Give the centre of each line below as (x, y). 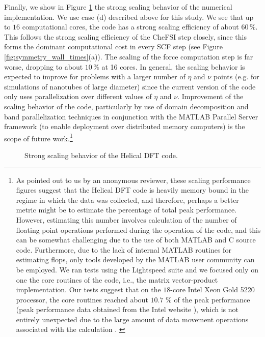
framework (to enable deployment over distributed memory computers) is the (125, 126)
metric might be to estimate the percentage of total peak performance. (126, 210)
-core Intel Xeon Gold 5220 (213, 289)
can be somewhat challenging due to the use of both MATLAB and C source (136, 240)
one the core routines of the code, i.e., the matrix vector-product (117, 279)
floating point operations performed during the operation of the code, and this (138, 229)
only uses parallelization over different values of (78, 96)
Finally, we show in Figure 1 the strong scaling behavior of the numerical (118, 7)
